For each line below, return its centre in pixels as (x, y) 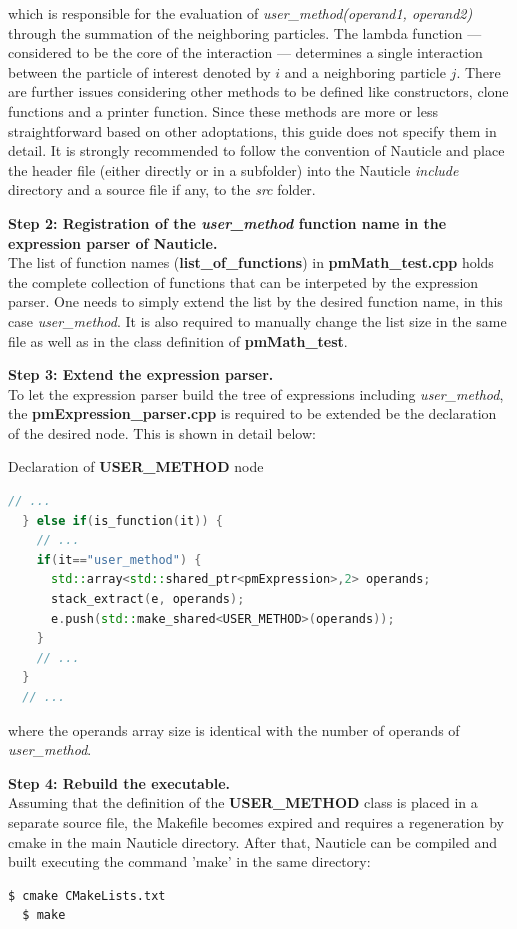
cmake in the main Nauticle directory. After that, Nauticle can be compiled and (252, 841)
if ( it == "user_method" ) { (119, 559)
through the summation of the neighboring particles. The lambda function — (245, 32)
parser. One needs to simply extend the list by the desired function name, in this (255, 301)
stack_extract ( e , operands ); (147, 599)
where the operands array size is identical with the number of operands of (234, 729)
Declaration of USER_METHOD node (136, 466)
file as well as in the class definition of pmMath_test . (178, 340)
